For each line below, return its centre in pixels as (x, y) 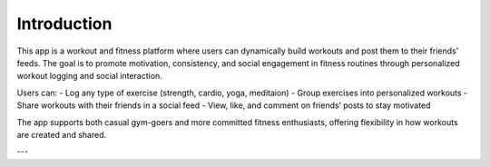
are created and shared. (62, 134)
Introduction (64, 24)
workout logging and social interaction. (89, 76)
